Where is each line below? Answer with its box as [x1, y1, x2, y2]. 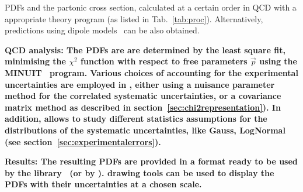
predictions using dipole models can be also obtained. [5, 24, 200, 36]
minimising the [5, 55, 66, 67]
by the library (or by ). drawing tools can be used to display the [5, 166, 274, 179]
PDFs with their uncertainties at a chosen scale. [5, 178, 202, 190]
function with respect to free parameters [81, 55, 248, 67]
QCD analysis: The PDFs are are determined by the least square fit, [5, 43, 285, 56]
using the [259, 55, 297, 67]
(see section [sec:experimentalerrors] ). [5, 135, 161, 148]
